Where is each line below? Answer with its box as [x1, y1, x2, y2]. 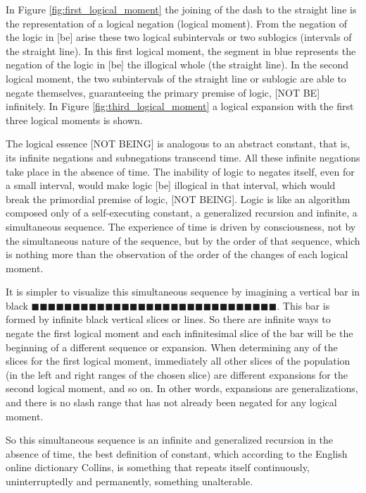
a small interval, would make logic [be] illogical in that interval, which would [6, 178, 336, 193]
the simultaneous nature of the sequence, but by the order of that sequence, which [6, 233, 360, 248]
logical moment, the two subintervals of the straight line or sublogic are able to [6, 71, 346, 85]
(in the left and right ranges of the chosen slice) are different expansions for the [6, 367, 348, 382]
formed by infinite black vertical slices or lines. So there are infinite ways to [6, 312, 331, 327]
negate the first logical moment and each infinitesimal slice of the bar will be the [6, 326, 353, 341]
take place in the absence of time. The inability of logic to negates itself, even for [6, 164, 355, 178]
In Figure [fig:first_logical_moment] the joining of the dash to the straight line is [6, 2, 357, 16]
